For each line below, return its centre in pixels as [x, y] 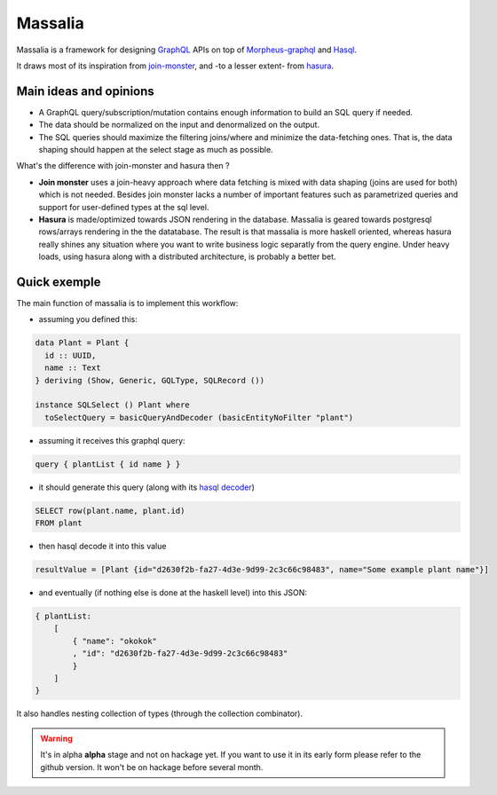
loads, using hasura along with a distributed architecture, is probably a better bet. [187, 256]
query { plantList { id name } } [108, 464]
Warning [56, 738]
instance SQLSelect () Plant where [112, 405]
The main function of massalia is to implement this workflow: [127, 303]
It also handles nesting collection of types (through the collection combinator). [160, 713]
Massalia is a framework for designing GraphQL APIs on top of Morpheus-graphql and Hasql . [186, 50]
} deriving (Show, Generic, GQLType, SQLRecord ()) [150, 380]
